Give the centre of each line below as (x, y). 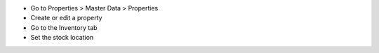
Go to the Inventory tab (64, 27)
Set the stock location (62, 38)
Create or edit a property (66, 18)
